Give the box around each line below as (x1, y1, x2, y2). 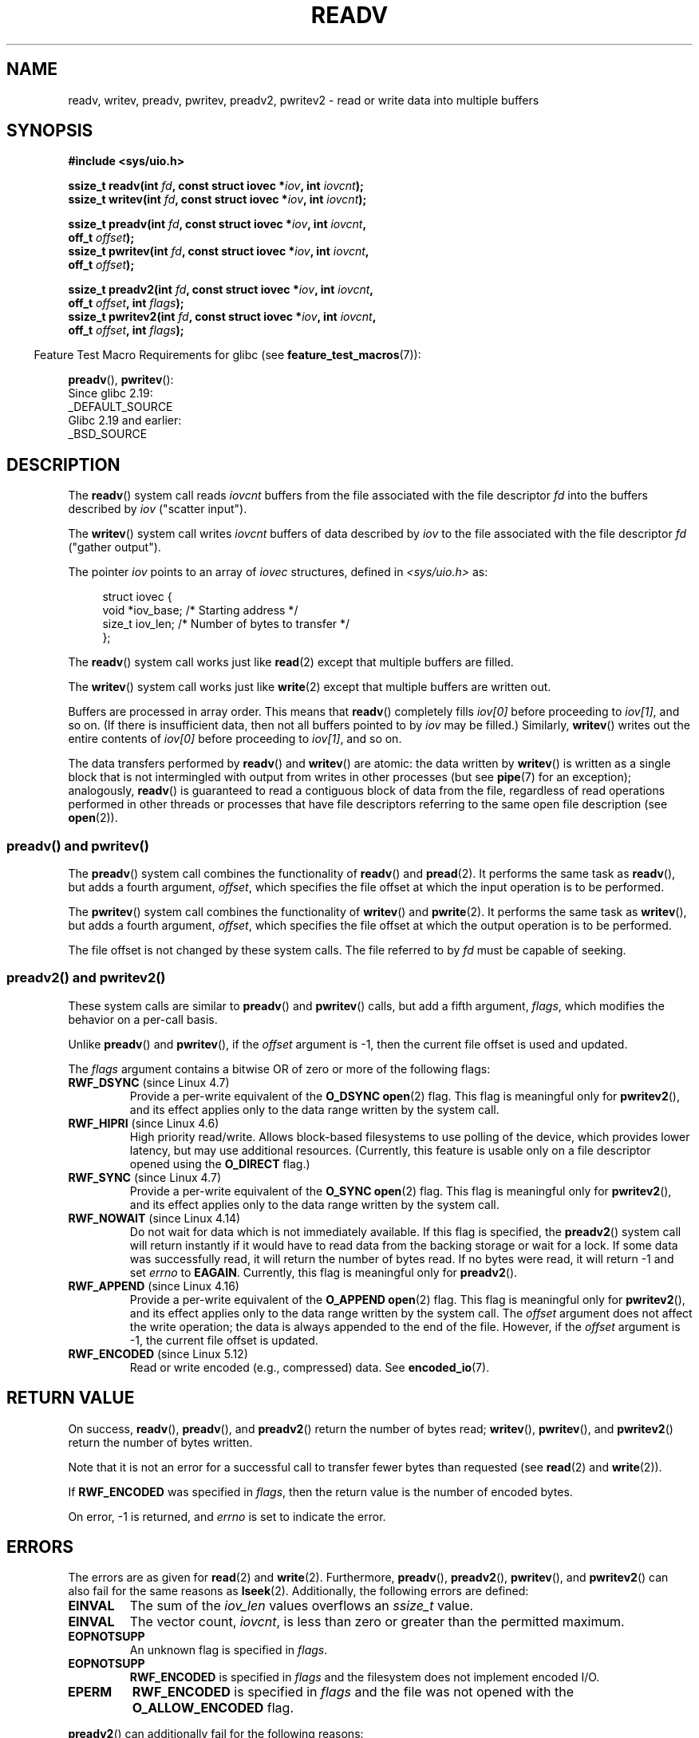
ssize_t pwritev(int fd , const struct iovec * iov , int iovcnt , (68, 244, 369, 259)
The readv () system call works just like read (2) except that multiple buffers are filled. (68, 655, 514, 670)
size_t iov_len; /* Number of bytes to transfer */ (102, 617, 350, 631)
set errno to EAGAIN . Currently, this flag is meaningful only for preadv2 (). (129, 1265, 518, 1279)
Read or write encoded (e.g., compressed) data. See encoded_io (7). (129, 1360, 490, 1374)
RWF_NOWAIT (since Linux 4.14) (68, 1211, 241, 1225)
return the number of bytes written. (68, 1435, 253, 1449)
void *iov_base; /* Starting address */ (102, 603, 298, 618)
